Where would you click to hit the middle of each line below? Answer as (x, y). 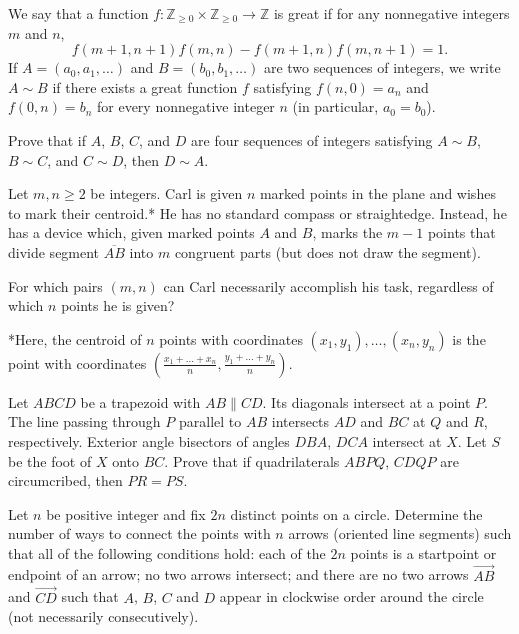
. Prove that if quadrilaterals (252, 460)
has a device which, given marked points (131, 232)
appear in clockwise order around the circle (351, 596)
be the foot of (50, 460)
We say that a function (78, 13)
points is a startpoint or (423, 552)
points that (461, 232)
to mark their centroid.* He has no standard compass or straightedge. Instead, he (257, 212)
